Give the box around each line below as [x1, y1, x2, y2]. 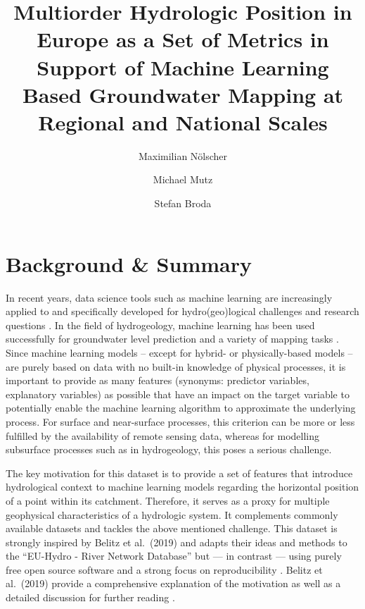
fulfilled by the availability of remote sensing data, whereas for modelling [6, 428, 320, 443]
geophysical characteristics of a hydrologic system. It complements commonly [6, 507, 338, 522]
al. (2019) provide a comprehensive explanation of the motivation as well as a [6, 576, 341, 591]
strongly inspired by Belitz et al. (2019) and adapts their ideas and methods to [6, 534, 347, 549]
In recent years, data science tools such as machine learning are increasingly [6, 290, 333, 304]
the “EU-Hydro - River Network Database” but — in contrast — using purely [6, 548, 342, 563]
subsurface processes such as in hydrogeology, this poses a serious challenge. [6, 442, 332, 457]
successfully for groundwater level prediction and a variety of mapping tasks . [6, 331, 339, 346]
